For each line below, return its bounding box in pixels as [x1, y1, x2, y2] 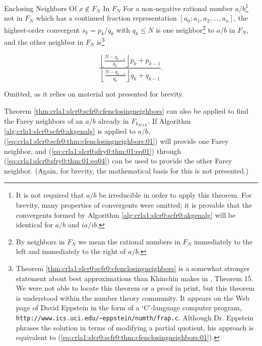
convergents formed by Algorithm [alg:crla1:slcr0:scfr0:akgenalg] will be [16, 209, 236, 220]
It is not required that [16, 190, 84, 200]
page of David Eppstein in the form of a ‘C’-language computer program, [16, 302, 242, 313]
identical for [16, 219, 53, 230]
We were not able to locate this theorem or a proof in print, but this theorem [16, 283, 255, 293]
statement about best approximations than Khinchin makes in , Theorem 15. [16, 273, 253, 283]
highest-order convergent [4, 24, 80, 35]
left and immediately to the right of [16, 246, 126, 256]
